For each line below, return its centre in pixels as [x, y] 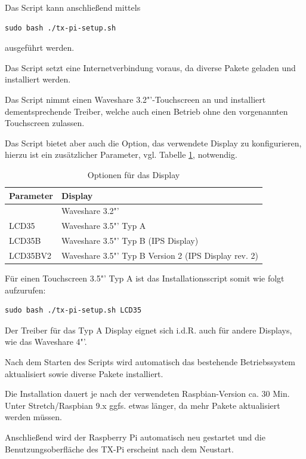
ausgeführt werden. [40, 48]
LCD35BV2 [30, 255]
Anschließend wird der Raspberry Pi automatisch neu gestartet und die [135, 437]
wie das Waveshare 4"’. [46, 342]
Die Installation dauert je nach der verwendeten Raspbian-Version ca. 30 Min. [147, 394]
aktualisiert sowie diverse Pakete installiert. [84, 373]
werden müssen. [33, 417]
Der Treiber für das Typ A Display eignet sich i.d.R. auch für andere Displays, [149, 330]
